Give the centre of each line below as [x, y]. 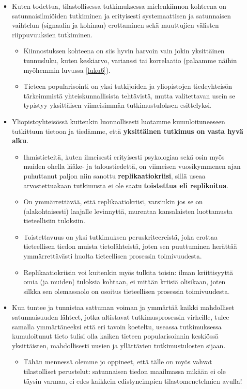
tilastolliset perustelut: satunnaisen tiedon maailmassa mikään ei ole [125, 371]
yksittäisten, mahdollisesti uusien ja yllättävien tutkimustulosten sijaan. [119, 345]
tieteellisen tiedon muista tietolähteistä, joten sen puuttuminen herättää [130, 246]
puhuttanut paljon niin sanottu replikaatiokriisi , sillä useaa [115, 175]
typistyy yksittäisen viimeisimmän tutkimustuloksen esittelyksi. [117, 105]
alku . [20, 140]
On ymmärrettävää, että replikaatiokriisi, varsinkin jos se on [113, 202]
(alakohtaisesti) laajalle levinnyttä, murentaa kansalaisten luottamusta [128, 211]
